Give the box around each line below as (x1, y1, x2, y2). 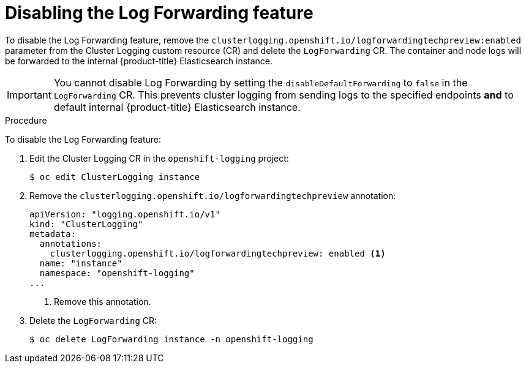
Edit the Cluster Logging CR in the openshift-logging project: (29, 152, 289, 163)
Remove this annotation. (54, 296, 151, 307)
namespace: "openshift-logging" (39, 268, 195, 278)
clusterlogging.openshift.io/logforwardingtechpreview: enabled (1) (50, 248, 386, 258)
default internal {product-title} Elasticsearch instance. (53, 100, 301, 113)
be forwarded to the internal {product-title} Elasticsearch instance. (5, 55, 273, 66)
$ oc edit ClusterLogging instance (29, 171, 200, 182)
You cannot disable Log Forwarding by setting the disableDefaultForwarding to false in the (53, 76, 468, 89)
